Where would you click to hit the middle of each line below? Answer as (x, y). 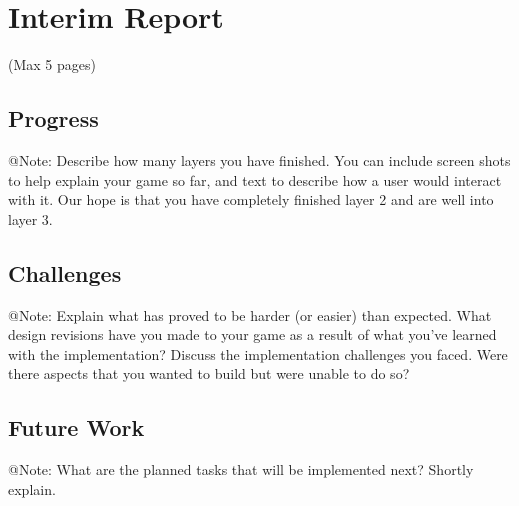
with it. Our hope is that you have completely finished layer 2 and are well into (251, 199)
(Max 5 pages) (52, 64)
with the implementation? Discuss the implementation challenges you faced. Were (258, 353)
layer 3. (30, 218)
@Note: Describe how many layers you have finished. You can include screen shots (259, 159)
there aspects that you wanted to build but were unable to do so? (209, 373)
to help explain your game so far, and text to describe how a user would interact (255, 179)
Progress (53, 118)
